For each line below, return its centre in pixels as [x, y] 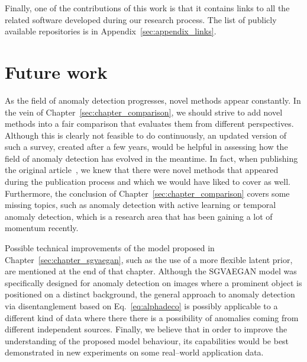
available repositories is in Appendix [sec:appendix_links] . [111, 31]
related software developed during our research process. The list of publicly [141, 19]
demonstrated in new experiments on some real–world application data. [134, 352]
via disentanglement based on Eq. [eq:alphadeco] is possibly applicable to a [141, 306]
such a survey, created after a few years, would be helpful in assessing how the [146, 147]
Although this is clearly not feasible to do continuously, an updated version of [146, 135]
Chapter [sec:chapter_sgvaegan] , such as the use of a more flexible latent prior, [149, 259]
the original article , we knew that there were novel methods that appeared [142, 170]
